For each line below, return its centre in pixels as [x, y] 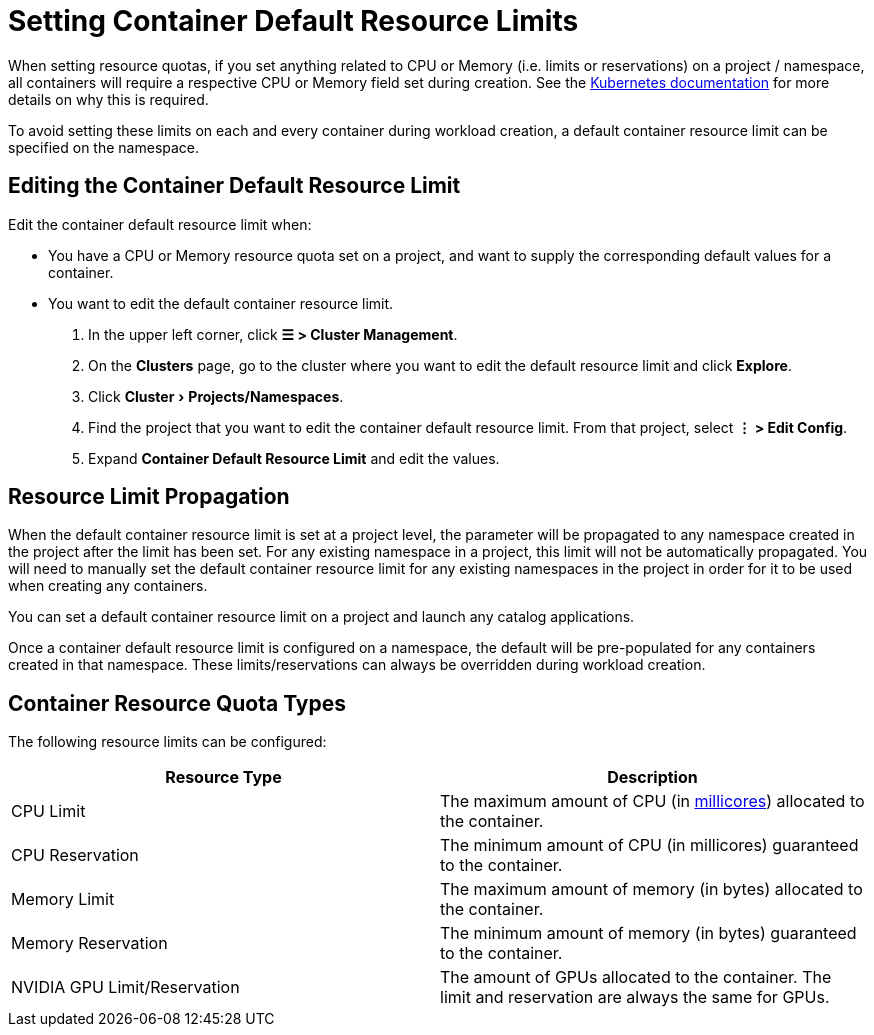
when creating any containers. [108, 586]
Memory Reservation [89, 943]
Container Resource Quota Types [177, 703]
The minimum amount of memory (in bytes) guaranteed [648, 933]
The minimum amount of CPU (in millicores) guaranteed [649, 845]
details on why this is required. [108, 99]
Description [652, 777]
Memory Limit [63, 899]
